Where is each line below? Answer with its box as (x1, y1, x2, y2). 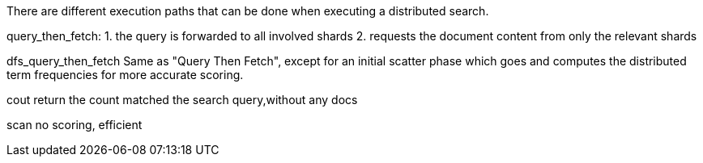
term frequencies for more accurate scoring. (6, 68, 244, 81)
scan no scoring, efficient (6, 118, 143, 132)
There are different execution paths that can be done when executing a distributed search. (6, 4, 489, 18)
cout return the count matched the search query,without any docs (6, 93, 358, 107)
